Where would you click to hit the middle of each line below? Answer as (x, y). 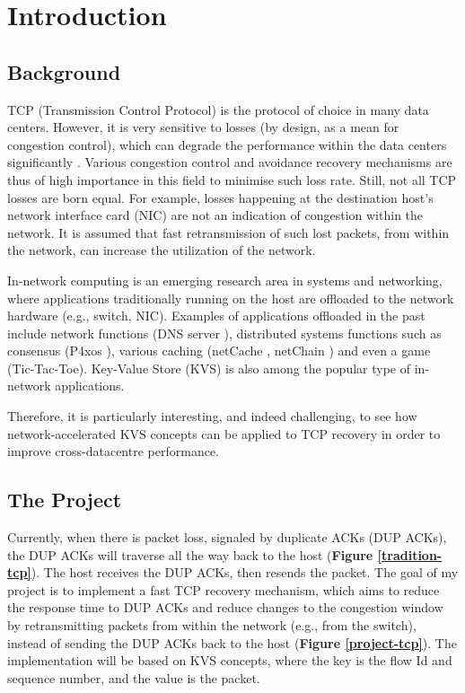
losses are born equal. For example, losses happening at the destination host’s (220, 197)
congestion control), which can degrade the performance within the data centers (227, 144)
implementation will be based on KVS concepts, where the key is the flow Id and (230, 660)
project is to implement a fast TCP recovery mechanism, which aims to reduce (224, 589)
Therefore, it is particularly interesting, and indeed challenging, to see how (212, 416)
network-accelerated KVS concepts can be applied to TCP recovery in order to (224, 433)
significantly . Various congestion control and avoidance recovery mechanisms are (230, 162)
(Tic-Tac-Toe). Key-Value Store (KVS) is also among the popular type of (209, 368)
